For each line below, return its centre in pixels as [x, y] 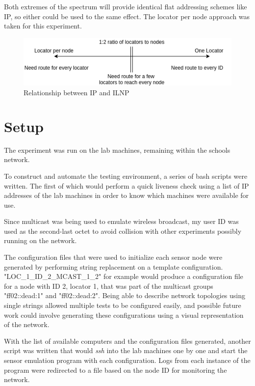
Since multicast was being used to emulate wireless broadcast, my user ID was [121, 221]
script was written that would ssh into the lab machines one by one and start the [126, 350]
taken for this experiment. [43, 26]
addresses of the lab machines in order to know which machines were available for [127, 195]
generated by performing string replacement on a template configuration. [114, 266]
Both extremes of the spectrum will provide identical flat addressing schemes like [126, 6]
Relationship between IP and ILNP [76, 93]
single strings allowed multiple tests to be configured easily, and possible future [123, 305]
